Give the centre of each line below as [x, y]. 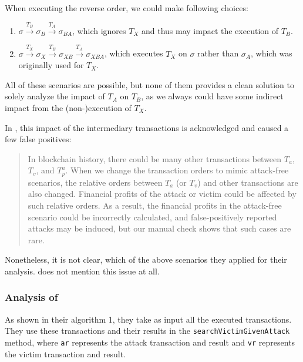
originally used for [51, 65]
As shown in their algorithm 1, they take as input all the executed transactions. [148, 319]
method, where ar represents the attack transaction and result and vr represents [150, 342]
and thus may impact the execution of [210, 30]
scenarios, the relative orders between [95, 182]
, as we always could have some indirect [212, 96]
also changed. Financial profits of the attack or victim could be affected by [162, 194]
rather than [218, 53]
